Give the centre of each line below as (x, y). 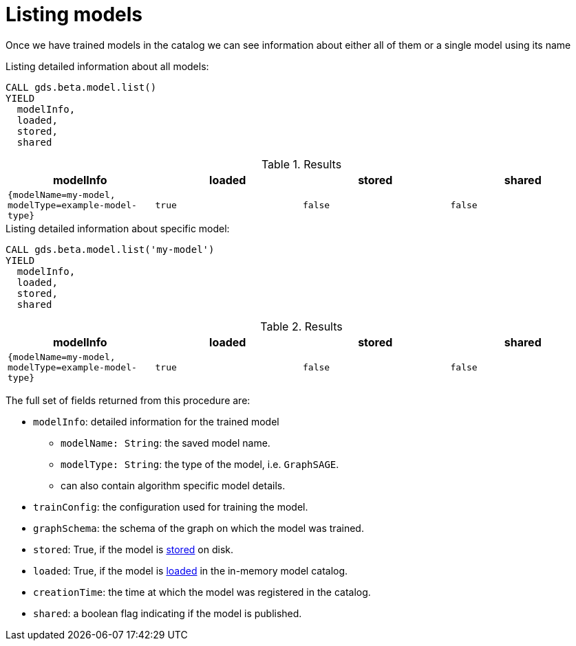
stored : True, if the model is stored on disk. (134, 549)
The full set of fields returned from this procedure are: (128, 400)
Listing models (74, 14)
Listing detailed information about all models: (107, 66)
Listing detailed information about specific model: (118, 228)
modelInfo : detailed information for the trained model (156, 421)
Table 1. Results (301, 164)
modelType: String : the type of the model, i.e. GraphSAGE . (200, 464)
